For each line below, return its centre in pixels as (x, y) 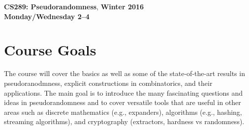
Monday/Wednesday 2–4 (47, 16)
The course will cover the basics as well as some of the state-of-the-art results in (124, 73)
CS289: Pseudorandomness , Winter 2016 (74, 6)
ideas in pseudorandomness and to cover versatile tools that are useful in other (123, 102)
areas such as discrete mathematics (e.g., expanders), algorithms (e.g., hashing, (123, 112)
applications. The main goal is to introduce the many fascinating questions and (124, 92)
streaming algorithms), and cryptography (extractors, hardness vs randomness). (124, 121)
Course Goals (50, 50)
